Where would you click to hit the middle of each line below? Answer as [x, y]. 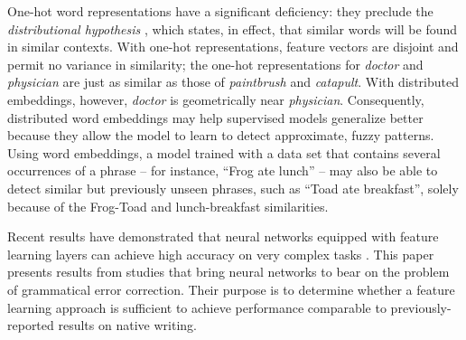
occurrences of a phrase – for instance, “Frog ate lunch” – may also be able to [223, 170]
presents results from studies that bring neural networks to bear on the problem [228, 272]
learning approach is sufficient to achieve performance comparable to [197, 307]
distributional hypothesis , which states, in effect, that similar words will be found [233, 28]
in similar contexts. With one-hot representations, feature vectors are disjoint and [233, 47]
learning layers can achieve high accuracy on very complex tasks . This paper [221, 254]
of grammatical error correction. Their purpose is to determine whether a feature [231, 289]
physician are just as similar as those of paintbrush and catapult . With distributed [233, 82]
